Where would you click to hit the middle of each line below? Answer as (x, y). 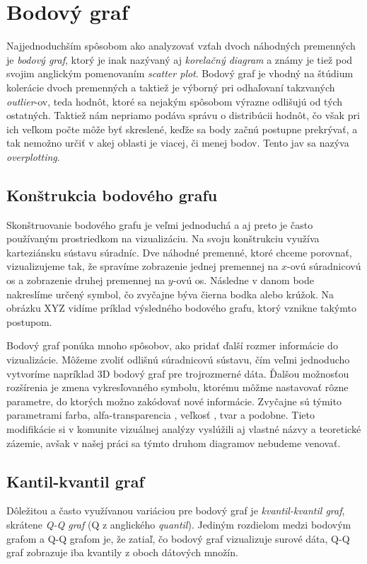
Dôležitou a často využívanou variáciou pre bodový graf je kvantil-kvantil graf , (176, 511)
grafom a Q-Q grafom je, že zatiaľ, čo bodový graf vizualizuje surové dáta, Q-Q (178, 538)
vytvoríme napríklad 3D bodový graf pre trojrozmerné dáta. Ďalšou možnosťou (178, 373)
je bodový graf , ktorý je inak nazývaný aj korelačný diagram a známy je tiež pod (180, 59)
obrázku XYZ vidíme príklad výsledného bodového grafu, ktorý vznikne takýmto (181, 308)
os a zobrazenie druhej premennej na (86, 280)
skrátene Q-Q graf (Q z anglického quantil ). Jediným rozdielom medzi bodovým (179, 524)
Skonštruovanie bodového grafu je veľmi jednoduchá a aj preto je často (160, 224)
